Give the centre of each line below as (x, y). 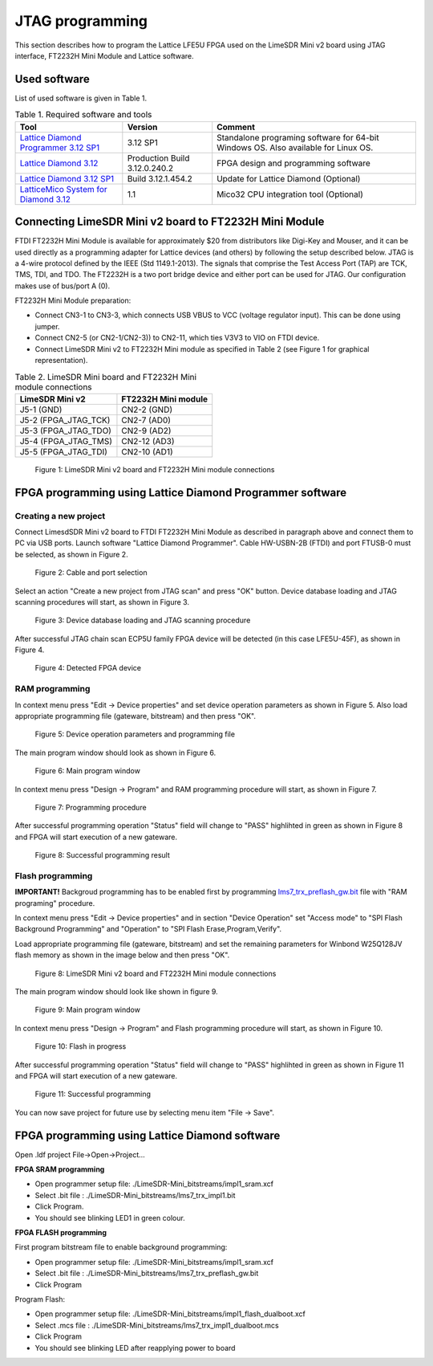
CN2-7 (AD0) (146, 420)
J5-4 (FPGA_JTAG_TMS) (66, 441)
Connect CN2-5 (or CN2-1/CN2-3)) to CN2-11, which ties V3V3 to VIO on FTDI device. (177, 338)
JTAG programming (81, 21)
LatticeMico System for (63, 189)
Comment (236, 127)
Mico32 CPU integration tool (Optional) (290, 194)
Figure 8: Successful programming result (102, 855)
